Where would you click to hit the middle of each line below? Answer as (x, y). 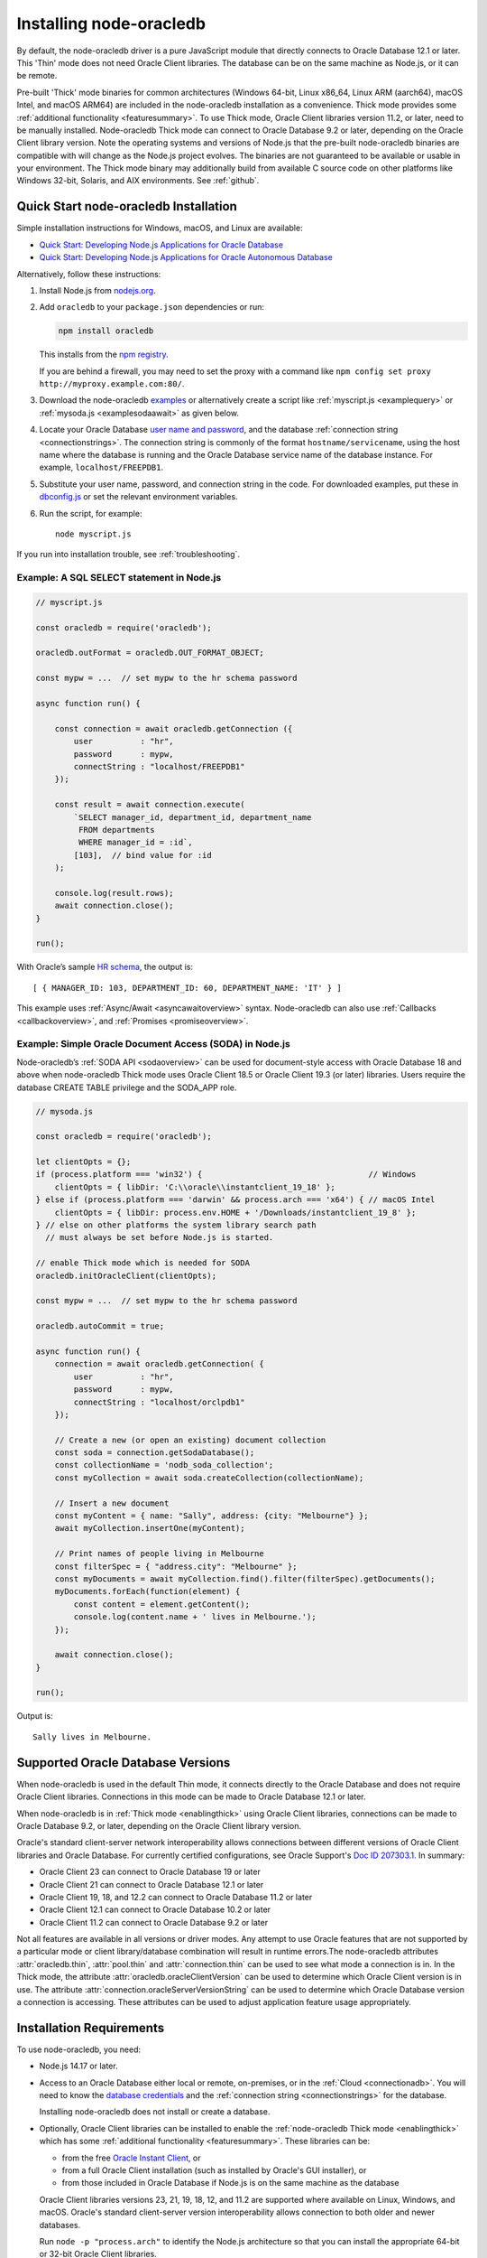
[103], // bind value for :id (142, 855)
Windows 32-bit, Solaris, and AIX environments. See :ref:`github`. (138, 181)
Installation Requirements (91, 2028)
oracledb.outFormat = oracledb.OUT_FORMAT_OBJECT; (150, 653)
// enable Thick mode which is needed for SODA (142, 1263)
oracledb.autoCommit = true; (100, 1326)
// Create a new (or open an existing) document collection (190, 1440)
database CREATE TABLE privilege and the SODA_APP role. (127, 1087)
